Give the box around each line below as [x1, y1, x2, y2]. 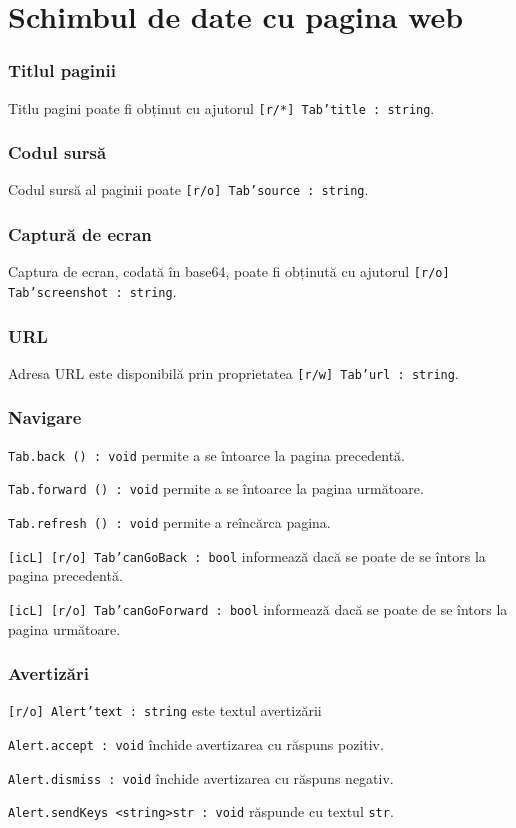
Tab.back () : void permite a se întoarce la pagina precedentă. [8, 444, 405, 465]
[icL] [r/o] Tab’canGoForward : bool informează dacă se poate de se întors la [8, 598, 508, 619]
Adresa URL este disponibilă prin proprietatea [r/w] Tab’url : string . [8, 362, 459, 383]
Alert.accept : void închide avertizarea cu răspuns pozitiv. [8, 734, 384, 755]
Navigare [8, 405, 82, 430]
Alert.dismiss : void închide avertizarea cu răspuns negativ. [8, 767, 394, 788]
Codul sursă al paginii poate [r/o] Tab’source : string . [8, 179, 369, 200]
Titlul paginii [8, 58, 116, 83]
